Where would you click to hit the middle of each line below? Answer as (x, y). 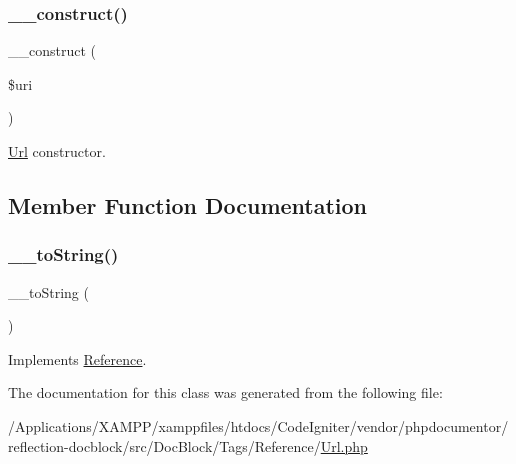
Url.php (344, 445)
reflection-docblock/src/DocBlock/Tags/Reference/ (164, 445)
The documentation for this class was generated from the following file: (225, 392)
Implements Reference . (77, 358)
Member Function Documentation (188, 204)
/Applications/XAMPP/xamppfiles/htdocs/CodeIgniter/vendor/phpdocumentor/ (258, 425)
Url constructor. (57, 151)
